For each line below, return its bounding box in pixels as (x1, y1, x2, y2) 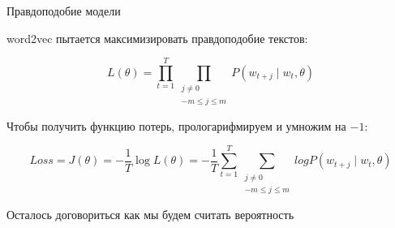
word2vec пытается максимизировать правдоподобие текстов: (6, 29, 308, 46)
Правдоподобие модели (6, 2, 121, 19)
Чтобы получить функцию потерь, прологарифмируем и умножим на (6, 117, 346, 134)
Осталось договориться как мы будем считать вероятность (6, 205, 294, 222)
